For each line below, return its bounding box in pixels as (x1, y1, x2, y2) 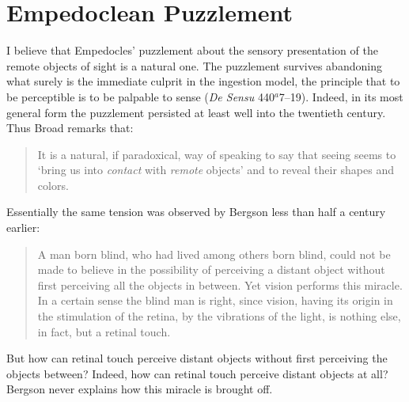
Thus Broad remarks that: (6, 119, 134, 136)
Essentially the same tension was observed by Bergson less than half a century (6, 203, 386, 220)
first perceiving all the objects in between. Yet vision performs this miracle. (37, 276, 403, 293)
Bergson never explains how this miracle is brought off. (6, 381, 273, 397)
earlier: (6, 219, 40, 236)
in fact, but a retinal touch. (37, 323, 171, 339)
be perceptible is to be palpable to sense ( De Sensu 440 (6, 88, 275, 104)
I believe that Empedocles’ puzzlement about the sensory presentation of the (6, 42, 378, 59)
